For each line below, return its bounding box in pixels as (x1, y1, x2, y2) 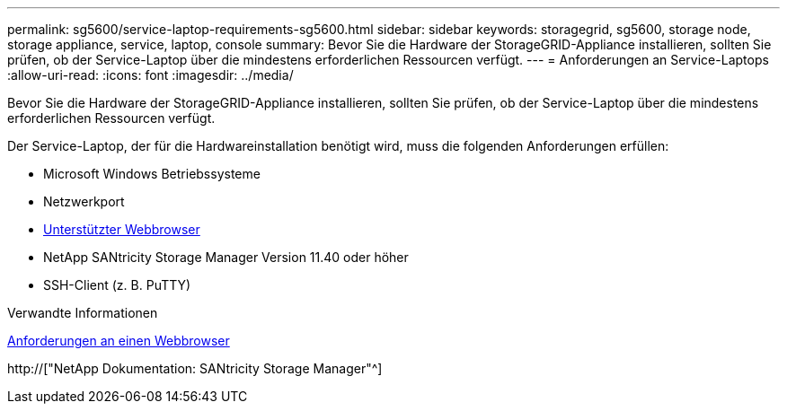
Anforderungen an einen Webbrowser (7, 333, 230, 348)
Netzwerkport (43, 194, 125, 209)
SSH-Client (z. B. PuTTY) (43, 277, 191, 293)
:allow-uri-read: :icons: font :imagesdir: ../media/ (7, 67, 294, 83)
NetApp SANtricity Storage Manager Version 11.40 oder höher (43, 249, 409, 265)
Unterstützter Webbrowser (43, 222, 200, 237)
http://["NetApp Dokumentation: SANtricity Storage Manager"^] (7, 361, 383, 376)
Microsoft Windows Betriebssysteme (43, 166, 261, 181)
